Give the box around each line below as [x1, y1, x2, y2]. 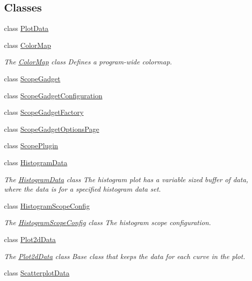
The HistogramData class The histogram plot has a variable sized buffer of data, [4, 174, 248, 184]
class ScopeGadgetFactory [4, 107, 84, 117]
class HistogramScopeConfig [4, 200, 90, 211]
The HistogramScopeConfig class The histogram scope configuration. [4, 217, 211, 228]
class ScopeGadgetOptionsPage [4, 123, 99, 134]
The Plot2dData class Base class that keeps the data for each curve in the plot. [4, 251, 245, 261]
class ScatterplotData [4, 268, 69, 278]
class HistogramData [4, 157, 67, 167]
